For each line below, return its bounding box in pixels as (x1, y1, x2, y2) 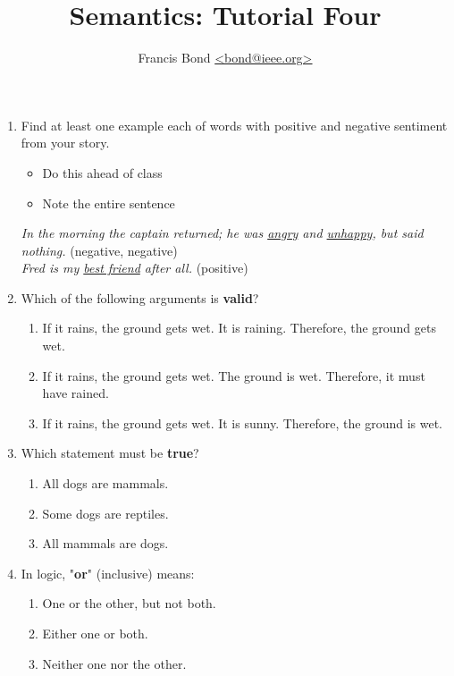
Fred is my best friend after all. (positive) (21, 258, 248, 277)
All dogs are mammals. (42, 474, 169, 493)
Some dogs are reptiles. (42, 503, 169, 522)
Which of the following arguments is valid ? (21, 288, 259, 307)
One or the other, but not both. (42, 594, 216, 613)
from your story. (21, 133, 110, 152)
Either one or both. (42, 624, 148, 642)
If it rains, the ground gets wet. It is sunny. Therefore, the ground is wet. (42, 413, 443, 432)
